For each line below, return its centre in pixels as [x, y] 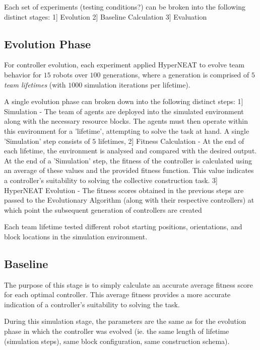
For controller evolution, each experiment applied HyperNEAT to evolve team [124, 65]
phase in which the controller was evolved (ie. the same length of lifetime [117, 331]
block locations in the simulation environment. [76, 236]
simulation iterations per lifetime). [137, 84]
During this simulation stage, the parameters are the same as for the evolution [125, 321]
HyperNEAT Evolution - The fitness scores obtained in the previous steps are [124, 190]
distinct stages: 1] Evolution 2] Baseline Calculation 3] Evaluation [106, 16]
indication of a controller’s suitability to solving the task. [92, 304]
